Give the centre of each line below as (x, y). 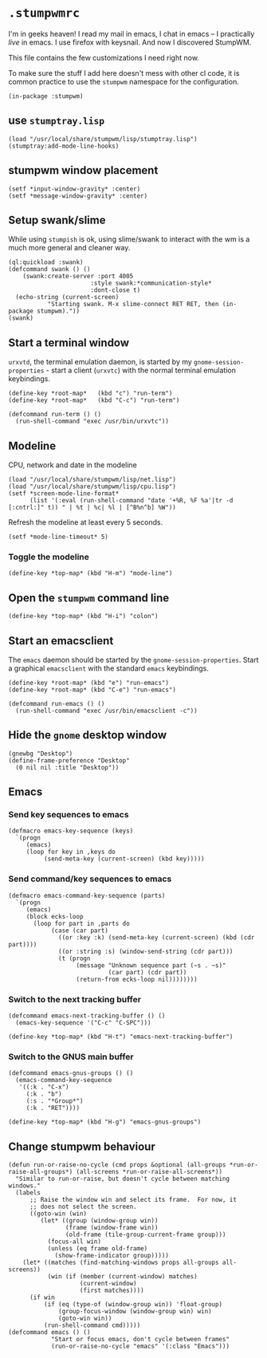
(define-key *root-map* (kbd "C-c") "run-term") (94, 400)
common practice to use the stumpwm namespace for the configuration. (124, 81)
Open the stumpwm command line (89, 598)
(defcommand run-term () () (55, 415)
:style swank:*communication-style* (151, 283)
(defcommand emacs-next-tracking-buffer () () (87, 1016)
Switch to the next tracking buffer (75, 999)
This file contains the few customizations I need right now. (104, 57)
